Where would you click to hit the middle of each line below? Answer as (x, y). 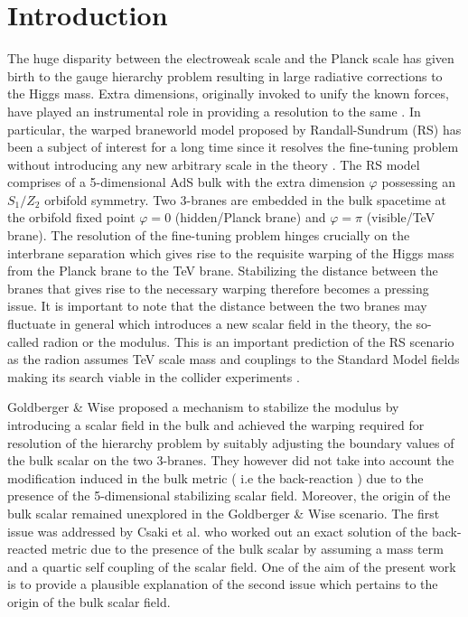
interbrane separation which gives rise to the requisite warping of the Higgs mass (231, 252)
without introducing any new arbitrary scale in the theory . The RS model (214, 164)
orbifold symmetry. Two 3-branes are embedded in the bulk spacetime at (246, 199)
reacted (28, 549)
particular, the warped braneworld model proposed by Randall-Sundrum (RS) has (234, 129)
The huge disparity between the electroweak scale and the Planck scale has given (231, 58)
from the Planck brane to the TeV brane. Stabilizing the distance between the (223, 271)
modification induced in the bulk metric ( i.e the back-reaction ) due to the (215, 477)
